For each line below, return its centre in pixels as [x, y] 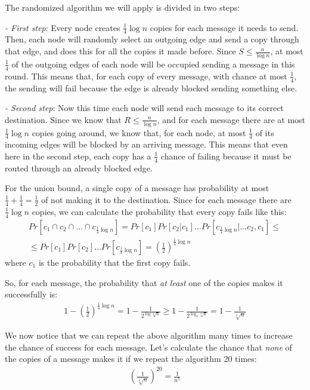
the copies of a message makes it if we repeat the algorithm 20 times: [131, 359]
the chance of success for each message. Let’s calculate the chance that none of [148, 347]
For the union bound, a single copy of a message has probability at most [137, 188]
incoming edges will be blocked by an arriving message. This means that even [146, 144]
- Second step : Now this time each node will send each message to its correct [144, 108]
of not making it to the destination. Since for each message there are [166, 199]
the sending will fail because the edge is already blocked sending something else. [151, 87]
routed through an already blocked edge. [79, 168]
